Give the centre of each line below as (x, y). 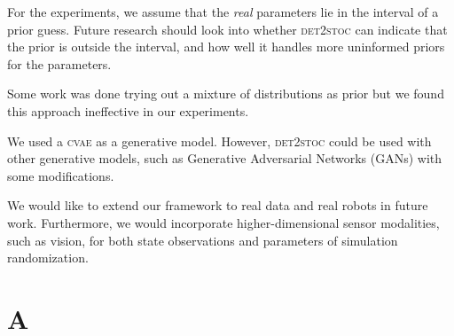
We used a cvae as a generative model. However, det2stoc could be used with (219, 141)
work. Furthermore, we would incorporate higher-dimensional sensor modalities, (223, 222)
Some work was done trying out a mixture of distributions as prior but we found (226, 94)
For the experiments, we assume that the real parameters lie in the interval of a (223, 12)
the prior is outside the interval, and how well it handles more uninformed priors (226, 47)
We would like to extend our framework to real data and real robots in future (218, 205)
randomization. (48, 258)
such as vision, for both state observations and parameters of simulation (203, 240)
